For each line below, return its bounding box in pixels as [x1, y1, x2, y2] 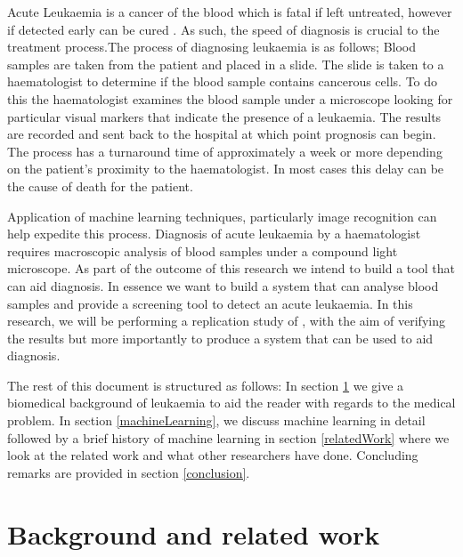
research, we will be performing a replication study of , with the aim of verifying [7, 311, 445, 330]
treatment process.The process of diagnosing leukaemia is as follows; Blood [7, 37, 417, 56]
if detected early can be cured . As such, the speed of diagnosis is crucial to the [7, 20, 440, 38]
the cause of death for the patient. [7, 176, 193, 195]
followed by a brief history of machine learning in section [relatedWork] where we [7, 428, 450, 447]
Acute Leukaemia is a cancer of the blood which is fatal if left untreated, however [7, 3, 452, 20]
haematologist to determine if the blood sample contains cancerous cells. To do [7, 72, 438, 91]
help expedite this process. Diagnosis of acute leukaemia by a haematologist [7, 224, 421, 243]
